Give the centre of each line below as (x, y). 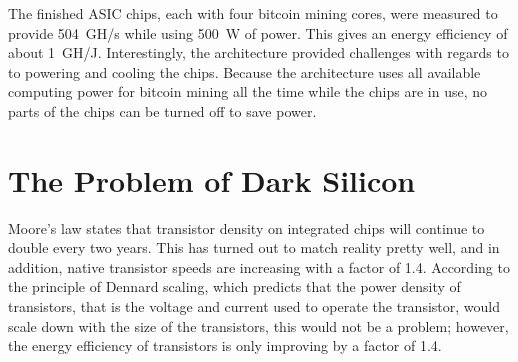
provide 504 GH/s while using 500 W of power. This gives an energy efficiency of (258, 32)
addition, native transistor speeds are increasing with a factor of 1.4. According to (259, 266)
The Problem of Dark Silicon (212, 179)
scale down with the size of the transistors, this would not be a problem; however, (258, 325)
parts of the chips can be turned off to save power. (162, 110)
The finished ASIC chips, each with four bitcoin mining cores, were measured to (253, 13)
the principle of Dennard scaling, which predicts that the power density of (234, 286)
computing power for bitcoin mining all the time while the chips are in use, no (247, 91)
